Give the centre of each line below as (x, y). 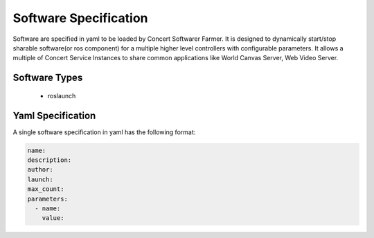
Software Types (48, 78)
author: (40, 170)
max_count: (46, 189)
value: (53, 218)
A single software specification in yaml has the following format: (104, 132)
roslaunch (62, 95)
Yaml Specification (54, 115)
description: (50, 160)
